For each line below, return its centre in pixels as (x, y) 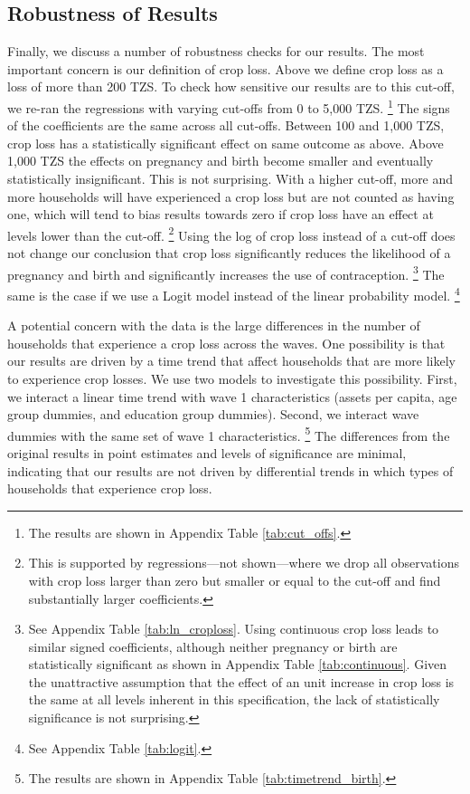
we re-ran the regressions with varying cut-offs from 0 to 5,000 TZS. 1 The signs (229, 106)
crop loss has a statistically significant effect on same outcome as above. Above (226, 143)
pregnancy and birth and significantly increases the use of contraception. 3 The (226, 273)
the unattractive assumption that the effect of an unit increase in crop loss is (241, 681)
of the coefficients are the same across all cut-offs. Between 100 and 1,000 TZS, (226, 125)
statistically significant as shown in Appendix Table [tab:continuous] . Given (238, 664)
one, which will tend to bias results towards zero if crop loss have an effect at (221, 214)
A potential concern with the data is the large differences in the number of (214, 325)
